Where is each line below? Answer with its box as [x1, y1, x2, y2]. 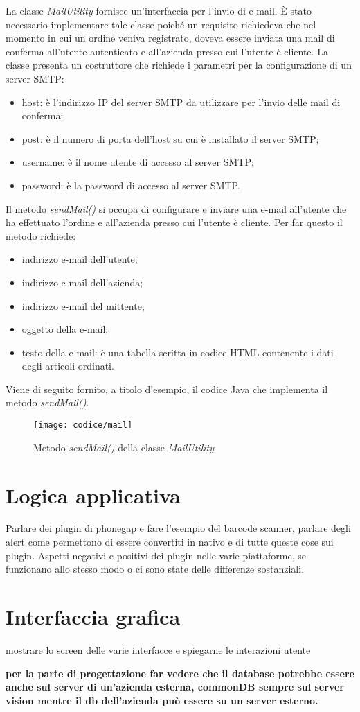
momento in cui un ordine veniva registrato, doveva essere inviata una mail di [6, 31, 335, 45]
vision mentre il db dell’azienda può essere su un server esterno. [6, 693, 318, 707]
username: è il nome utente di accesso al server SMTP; [21, 155, 254, 169]
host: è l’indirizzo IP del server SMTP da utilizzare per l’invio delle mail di [21, 94, 341, 109]
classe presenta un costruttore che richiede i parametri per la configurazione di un [6, 58, 352, 72]
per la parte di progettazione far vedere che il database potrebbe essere [6, 666, 354, 680]
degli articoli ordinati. [21, 358, 114, 373]
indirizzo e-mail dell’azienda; [21, 275, 143, 289]
